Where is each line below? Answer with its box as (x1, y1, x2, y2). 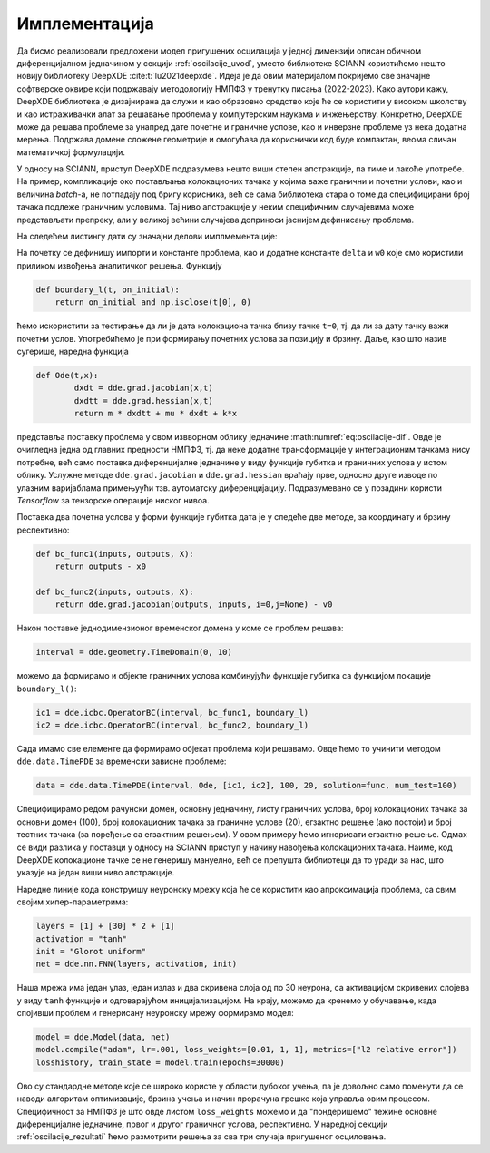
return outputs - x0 (54, 562, 147, 572)
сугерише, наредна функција (16, 346, 129, 357)
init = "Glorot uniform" (35, 946, 147, 956)
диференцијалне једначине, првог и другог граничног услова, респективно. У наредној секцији (16, 1119, 388, 1129)
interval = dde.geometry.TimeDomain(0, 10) (35, 647, 233, 658)
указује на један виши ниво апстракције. (16, 867, 175, 878)
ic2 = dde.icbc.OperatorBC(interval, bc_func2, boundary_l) (35, 720, 309, 730)
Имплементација (16, 14, 154, 34)
